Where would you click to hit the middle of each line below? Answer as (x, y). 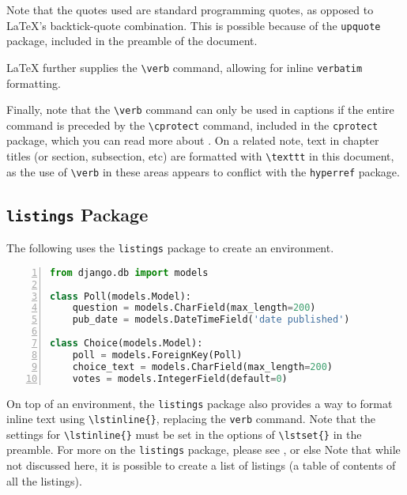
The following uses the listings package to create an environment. (170, 248)
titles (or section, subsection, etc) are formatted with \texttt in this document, (200, 156)
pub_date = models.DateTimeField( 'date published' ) (211, 320)
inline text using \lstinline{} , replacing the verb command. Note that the (191, 419)
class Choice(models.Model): (126, 343)
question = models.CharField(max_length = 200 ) (194, 308)
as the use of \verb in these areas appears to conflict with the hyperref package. (203, 171)
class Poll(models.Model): (121, 296)
